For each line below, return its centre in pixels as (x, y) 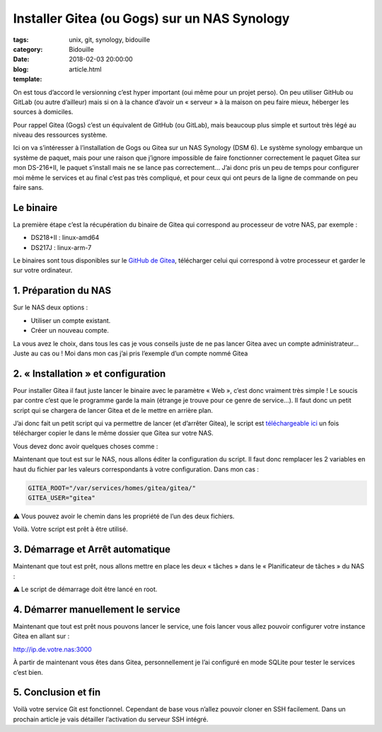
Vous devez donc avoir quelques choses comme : (86, 446)
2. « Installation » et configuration (89, 373)
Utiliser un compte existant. (71, 320)
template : (28, 79)
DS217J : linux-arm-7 (61, 247)
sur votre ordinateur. (43, 270)
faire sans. (28, 188)
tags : (21, 40)
